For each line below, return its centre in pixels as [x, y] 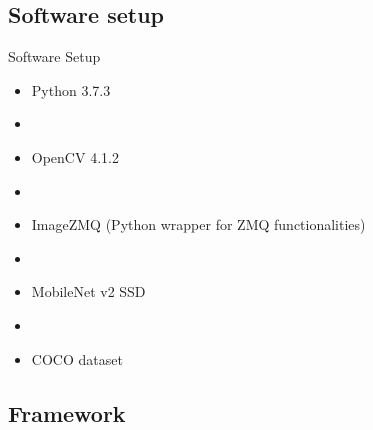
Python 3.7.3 [71, 89]
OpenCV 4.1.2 [75, 156]
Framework [67, 412]
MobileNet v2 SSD [88, 291]
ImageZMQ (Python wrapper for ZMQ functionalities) [198, 224]
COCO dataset [77, 358]
